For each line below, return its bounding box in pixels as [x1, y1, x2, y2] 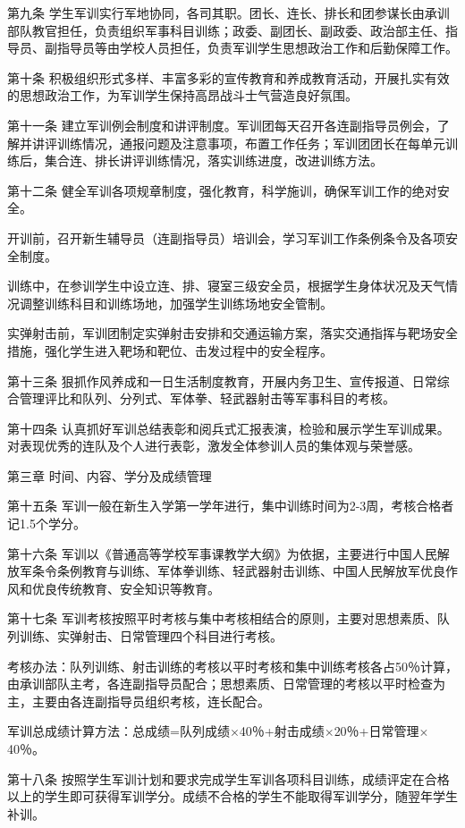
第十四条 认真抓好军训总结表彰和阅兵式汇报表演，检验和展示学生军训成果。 [7, 418, 450, 437]
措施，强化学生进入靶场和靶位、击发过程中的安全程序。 [7, 341, 333, 359]
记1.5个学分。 [7, 514, 86, 533]
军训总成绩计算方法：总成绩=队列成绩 [7, 722, 230, 740]
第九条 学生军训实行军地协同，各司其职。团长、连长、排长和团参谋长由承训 [7, 4, 450, 21]
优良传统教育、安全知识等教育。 [31, 579, 220, 597]
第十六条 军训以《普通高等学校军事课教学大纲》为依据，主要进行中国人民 [7, 544, 437, 562]
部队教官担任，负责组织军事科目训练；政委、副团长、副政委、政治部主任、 [7, 21, 445, 39]
